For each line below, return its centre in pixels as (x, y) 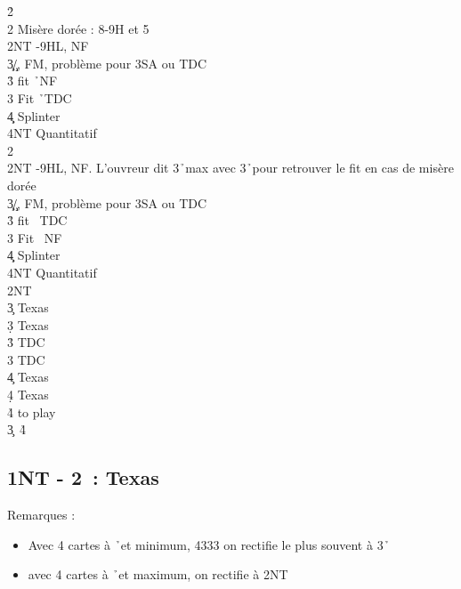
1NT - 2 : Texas (83, 477)
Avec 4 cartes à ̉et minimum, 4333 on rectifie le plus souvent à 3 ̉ (209, 544)
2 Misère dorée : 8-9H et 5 (78, 28)
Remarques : (41, 515)
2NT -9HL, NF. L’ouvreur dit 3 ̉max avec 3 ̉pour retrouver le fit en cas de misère (230, 168)
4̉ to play (32, 411)
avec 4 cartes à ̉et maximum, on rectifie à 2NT (158, 574)
